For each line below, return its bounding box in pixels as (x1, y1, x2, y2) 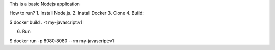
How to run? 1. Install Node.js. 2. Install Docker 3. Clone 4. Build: (9, 10, 144, 16)
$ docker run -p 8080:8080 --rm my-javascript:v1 (9, 38, 114, 44)
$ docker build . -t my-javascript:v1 (9, 19, 83, 25)
